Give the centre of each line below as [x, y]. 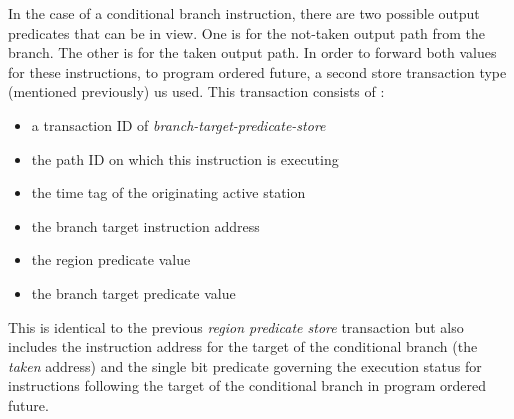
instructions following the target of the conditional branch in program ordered [247, 385]
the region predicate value [111, 259]
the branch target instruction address [145, 225]
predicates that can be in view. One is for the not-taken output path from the [247, 32]
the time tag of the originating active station [168, 192]
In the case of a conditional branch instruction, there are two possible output [244, 13]
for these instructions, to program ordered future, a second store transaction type [257, 71]
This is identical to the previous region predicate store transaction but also [236, 326]
